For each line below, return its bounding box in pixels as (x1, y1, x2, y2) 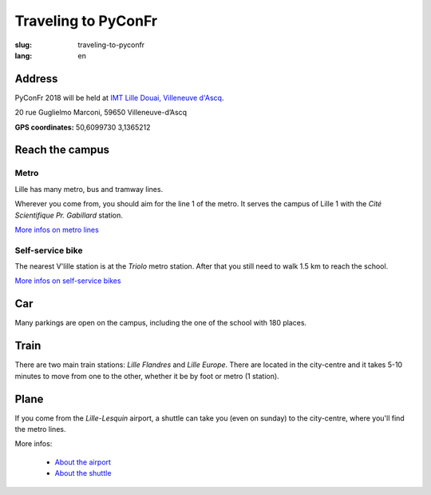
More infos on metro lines (14, 225, 99, 234)
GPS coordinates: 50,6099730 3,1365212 (14, 122, 151, 132)
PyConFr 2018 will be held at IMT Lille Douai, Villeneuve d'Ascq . (14, 93, 224, 102)
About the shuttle (54, 469, 112, 478)
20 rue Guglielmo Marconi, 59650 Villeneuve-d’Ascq (14, 108, 188, 118)
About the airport (54, 457, 112, 467)
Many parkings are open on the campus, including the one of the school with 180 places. (14, 318, 307, 328)
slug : (14, 40, 32, 50)
